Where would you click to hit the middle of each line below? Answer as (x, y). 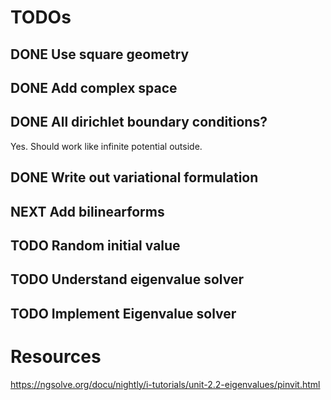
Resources (56, 356)
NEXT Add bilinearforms (87, 211)
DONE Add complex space (94, 87)
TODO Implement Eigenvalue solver (123, 313)
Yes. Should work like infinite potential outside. (106, 146)
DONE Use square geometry (100, 54)
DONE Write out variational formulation (134, 177)
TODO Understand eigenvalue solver (127, 279)
